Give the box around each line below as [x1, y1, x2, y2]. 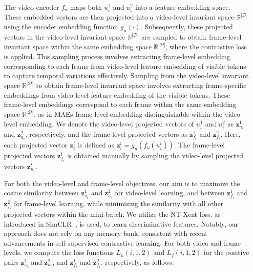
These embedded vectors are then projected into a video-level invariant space [4, 12, 234, 22]
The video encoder [4, 2, 59, 12]
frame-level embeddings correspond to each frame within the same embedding [4, 99, 236, 109]
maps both [70, 2, 102, 12]
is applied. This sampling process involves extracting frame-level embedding [4, 51, 231, 62]
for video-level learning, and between [115, 188, 225, 198]
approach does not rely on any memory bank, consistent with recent [4, 228, 208, 238]
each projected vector [4, 139, 68, 149]
